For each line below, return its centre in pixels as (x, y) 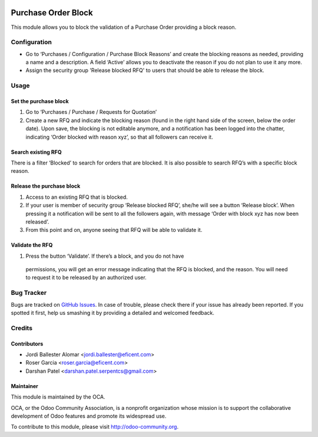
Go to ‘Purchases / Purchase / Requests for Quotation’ (91, 112)
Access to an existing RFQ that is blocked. (77, 197)
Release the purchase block (46, 186)
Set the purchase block (40, 101)
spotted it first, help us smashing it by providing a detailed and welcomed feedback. (112, 313)
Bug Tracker (29, 293)
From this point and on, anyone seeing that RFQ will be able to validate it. (114, 230)
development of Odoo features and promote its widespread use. (89, 416)
